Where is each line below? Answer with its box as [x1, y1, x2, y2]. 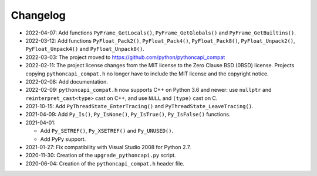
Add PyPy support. [40, 135, 86, 143]
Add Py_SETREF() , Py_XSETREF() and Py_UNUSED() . [40, 127, 173, 134]
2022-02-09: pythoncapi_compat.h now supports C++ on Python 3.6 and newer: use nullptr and [25, 87, 272, 94]
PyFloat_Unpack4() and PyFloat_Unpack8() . [25, 46, 145, 53]
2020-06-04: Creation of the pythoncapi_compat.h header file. [25, 160, 185, 167]
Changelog [11, 9, 66, 22]
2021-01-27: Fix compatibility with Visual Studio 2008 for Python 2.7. [25, 144, 191, 151]
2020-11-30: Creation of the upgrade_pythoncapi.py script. [25, 152, 176, 159]
